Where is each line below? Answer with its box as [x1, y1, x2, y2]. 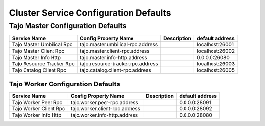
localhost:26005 [197, 67, 235, 74]
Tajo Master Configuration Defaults [9, 21, 127, 30]
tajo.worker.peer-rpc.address [70, 99, 138, 105]
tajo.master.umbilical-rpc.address [80, 42, 158, 48]
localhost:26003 [197, 61, 235, 67]
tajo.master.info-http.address [80, 54, 147, 61]
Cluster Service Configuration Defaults [9, 7, 171, 18]
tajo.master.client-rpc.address [80, 48, 150, 55]
